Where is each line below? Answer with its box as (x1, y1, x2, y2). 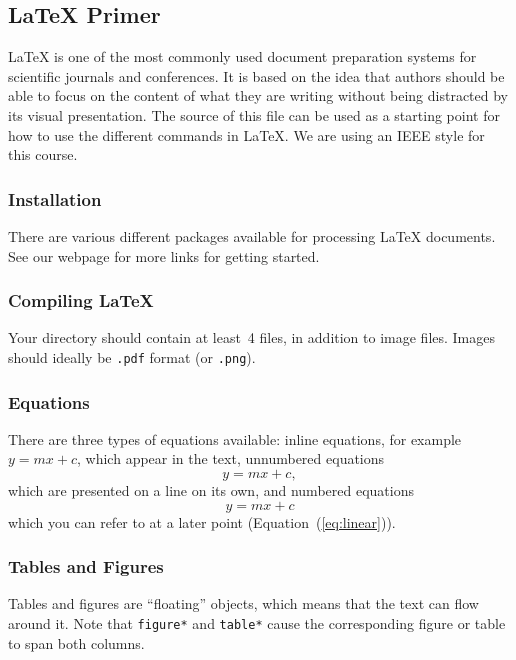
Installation (8, 186, 102, 211)
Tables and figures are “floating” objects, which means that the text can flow (8, 593, 479, 614)
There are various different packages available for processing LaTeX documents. (8, 225, 496, 246)
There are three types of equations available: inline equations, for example (8, 428, 462, 449)
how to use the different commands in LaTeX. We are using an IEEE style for (8, 124, 485, 145)
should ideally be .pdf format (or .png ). (8, 346, 256, 367)
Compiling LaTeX (8, 288, 154, 313)
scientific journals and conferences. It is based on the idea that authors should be (8, 65, 505, 86)
